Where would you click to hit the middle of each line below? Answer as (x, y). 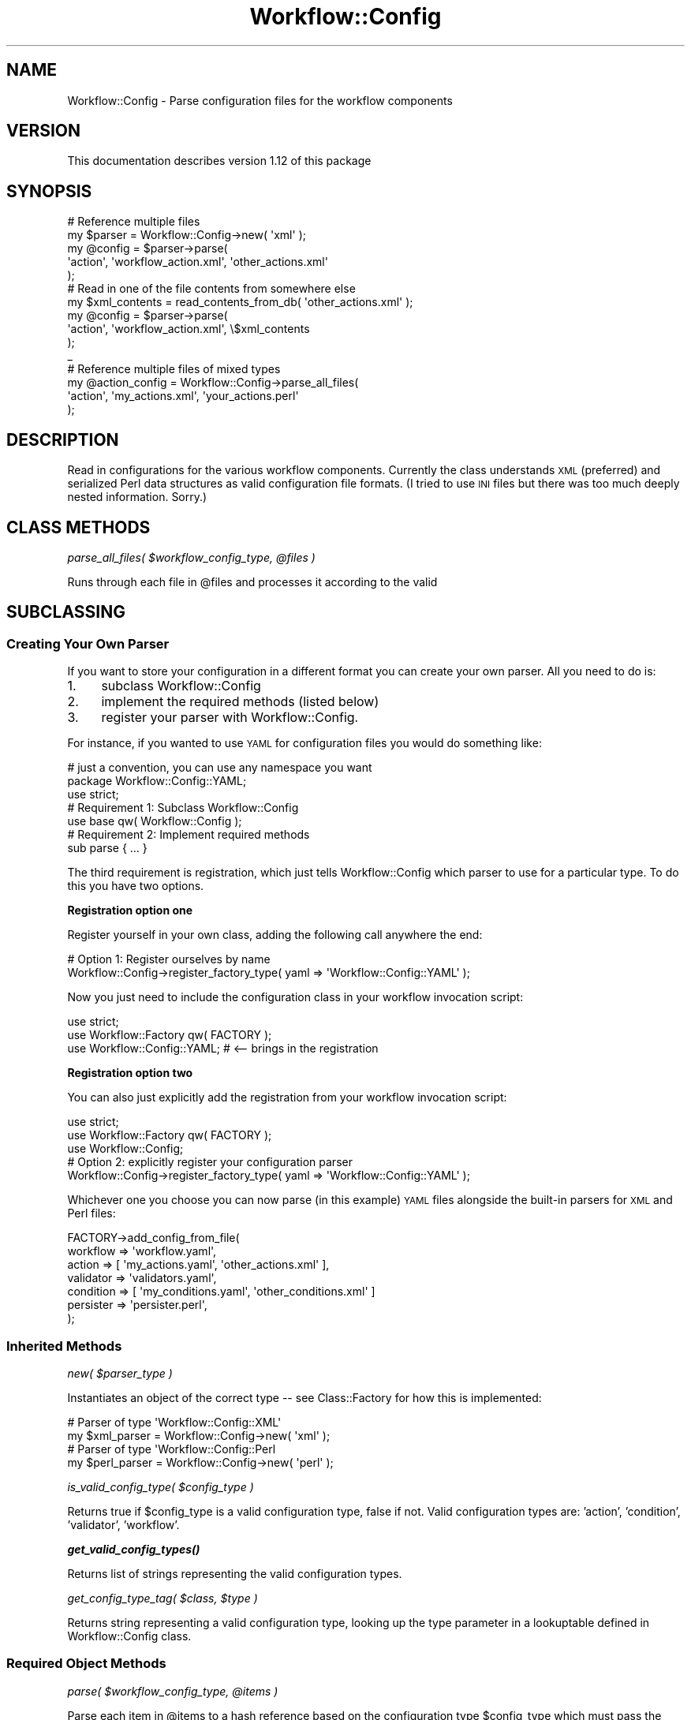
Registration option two (130, 1073)
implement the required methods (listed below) (240, 702)
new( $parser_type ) (120, 1373)
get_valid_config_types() (134, 1549)
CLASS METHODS (78, 527)
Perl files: (92, 1213)
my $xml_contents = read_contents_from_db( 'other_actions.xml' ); (240, 302)
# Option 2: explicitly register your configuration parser (210, 1162)
